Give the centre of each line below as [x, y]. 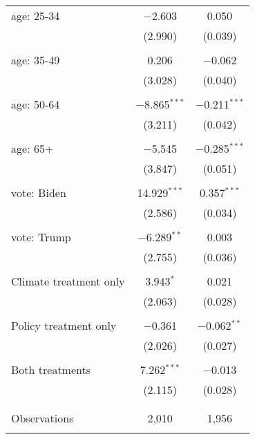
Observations [42, 418]
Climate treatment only [68, 281]
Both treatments [51, 370]
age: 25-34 [36, 16]
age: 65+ [32, 148]
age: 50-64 [36, 104]
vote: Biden [39, 193]
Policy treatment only [64, 325]
